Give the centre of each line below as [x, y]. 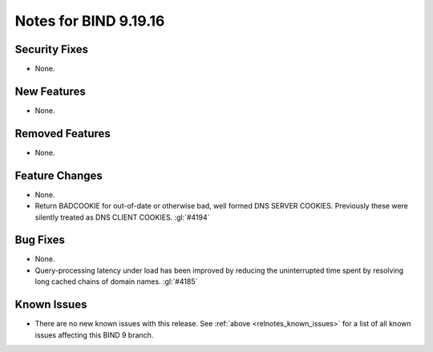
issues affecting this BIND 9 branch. [94, 335]
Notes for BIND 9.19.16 [90, 21]
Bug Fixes [40, 240]
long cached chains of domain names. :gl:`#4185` [116, 281]
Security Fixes [51, 49]
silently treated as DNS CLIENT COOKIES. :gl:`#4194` [122, 217]
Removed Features [63, 134]
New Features [50, 91]
